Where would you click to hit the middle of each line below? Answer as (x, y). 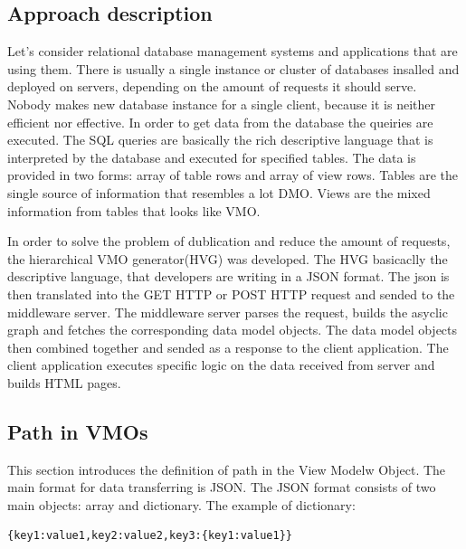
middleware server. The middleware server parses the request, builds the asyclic (228, 312)
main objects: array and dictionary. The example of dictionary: (181, 504)
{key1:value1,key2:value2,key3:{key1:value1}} (150, 536)
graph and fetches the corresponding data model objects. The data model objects (233, 330)
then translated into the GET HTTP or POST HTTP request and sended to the (231, 293)
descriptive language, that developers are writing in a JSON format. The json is (228, 276)
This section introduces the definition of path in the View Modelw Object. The (227, 469)
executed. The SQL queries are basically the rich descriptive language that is (220, 140)
